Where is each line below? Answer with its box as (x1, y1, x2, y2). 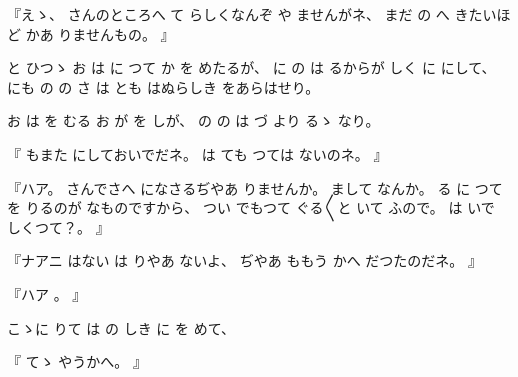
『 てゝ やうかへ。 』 (7, 351, 147, 372)
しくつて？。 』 (7, 216, 110, 237)
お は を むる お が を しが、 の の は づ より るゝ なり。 (7, 110, 380, 131)
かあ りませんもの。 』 (25, 23, 175, 44)
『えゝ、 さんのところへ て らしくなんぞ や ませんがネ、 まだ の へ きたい (7, 4, 497, 24)
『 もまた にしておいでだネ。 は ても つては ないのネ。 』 (7, 143, 388, 164)
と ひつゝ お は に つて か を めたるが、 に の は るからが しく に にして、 (7, 57, 496, 78)
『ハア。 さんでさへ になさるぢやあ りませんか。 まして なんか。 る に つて (7, 177, 503, 198)
